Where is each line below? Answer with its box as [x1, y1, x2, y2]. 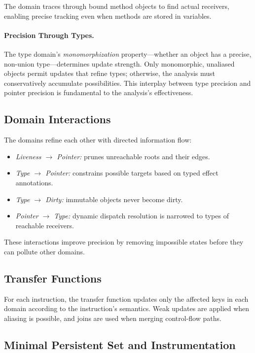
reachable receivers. [15, 220, 74, 230]
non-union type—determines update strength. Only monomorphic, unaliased [4, 58, 235, 69]
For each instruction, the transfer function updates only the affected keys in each [4, 293, 249, 304]
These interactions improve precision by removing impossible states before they [4, 237, 244, 247]
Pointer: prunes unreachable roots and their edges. [57, 151, 210, 161]
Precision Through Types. [4, 30, 94, 40]
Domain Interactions [4, 111, 111, 127]
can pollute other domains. [4, 246, 85, 256]
